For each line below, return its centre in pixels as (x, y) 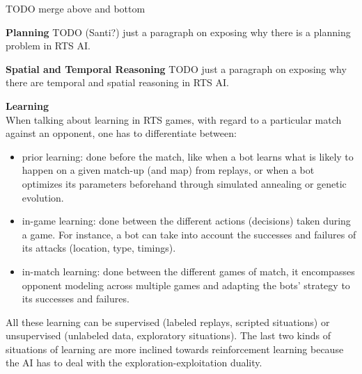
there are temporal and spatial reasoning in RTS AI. (117, 82)
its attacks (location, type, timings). (99, 248)
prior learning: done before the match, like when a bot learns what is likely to (188, 156)
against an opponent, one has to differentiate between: (121, 133)
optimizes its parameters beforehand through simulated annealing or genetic (184, 183)
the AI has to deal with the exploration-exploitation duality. (134, 363)
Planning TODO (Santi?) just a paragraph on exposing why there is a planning (178, 32)
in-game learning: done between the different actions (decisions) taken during (186, 221)
